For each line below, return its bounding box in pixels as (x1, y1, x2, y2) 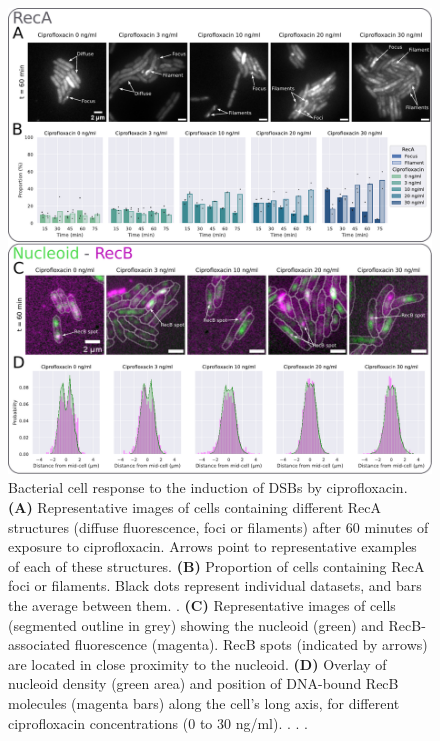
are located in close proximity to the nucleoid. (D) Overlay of (8, 653, 387, 674)
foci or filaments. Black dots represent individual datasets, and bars (8, 575, 422, 596)
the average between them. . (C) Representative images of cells (8, 595, 396, 615)
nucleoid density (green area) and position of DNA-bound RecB (8, 673, 399, 694)
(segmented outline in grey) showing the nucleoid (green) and (8, 614, 384, 635)
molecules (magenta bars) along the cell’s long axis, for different (8, 692, 400, 713)
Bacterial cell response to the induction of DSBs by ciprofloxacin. (8, 477, 408, 498)
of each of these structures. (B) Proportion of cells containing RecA (8, 555, 425, 576)
